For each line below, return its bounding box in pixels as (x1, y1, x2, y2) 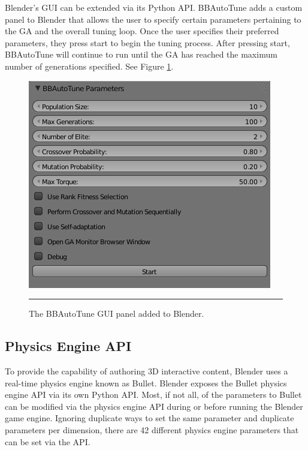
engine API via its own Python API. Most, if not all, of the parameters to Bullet (5, 388, 302, 401)
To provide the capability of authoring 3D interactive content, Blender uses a (5, 364, 288, 377)
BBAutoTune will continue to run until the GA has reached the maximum (5, 48, 277, 61)
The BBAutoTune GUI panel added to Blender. (29, 307, 204, 320)
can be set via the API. (5, 435, 90, 448)
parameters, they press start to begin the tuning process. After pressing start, (5, 36, 290, 49)
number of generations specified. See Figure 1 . (5, 59, 174, 72)
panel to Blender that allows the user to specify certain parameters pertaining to (5, 13, 301, 25)
